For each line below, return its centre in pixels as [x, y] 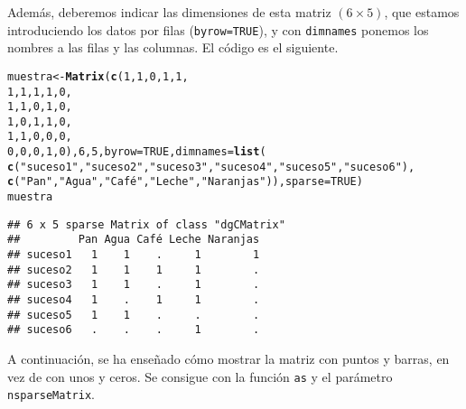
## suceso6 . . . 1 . [134, 330]
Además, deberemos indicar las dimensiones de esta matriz [169, 12]
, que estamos [422, 12]
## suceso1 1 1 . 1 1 [134, 255]
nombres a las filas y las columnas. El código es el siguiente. [173, 47]
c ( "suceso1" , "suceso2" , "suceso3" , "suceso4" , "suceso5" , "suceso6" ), [211, 167]
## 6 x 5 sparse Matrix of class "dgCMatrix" [146, 224]
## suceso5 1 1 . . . [134, 315]
